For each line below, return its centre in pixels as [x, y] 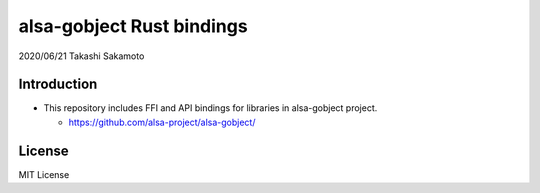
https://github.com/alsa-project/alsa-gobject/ [162, 122]
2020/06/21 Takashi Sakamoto [81, 56]
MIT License [44, 174]
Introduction [58, 84]
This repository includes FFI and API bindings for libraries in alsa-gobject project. [210, 108]
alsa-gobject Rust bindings [133, 26]
